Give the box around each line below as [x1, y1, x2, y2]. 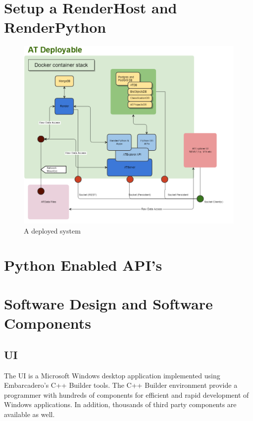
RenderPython [4, 17, 106, 37]
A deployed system [24, 225, 81, 236]
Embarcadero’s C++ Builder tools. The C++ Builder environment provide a [4, 380, 238, 390]
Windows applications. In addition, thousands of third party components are [4, 399, 237, 410]
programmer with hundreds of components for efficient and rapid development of [4, 389, 249, 400]
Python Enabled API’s [4, 254, 162, 275]
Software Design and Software [4, 293, 213, 313]
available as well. [4, 409, 55, 419]
